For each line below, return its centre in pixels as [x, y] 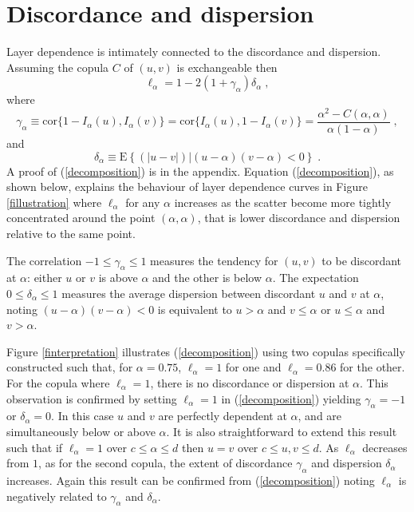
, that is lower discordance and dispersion [299, 218]
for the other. [373, 367]
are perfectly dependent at [223, 416]
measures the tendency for [214, 260]
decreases [385, 447]
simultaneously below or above [81, 431]
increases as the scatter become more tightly [283, 202]
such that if [35, 447]
